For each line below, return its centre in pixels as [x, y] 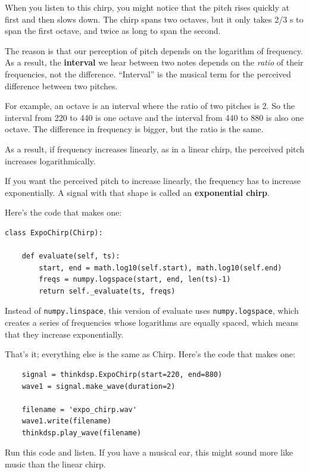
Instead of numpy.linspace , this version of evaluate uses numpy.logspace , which [152, 311]
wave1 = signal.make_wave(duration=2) [99, 386]
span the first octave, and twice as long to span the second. [113, 31]
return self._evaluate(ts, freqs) [107, 291]
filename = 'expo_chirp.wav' [79, 409]
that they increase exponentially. [64, 334]
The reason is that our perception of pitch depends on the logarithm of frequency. [154, 50]
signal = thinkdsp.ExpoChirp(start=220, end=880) [122, 374]
